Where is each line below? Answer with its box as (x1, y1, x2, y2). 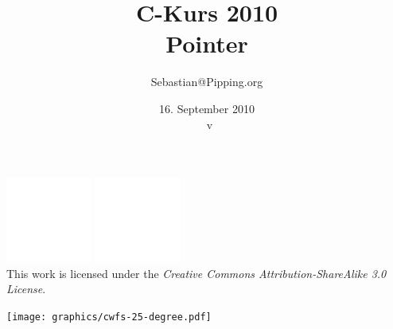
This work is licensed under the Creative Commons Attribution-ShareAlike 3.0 (6, 264, 387, 281)
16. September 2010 (159, 100, 255, 116)
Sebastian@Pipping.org (150, 73, 263, 90)
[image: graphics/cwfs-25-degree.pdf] (6, 311, 212, 323)
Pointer (165, 27, 248, 60)
